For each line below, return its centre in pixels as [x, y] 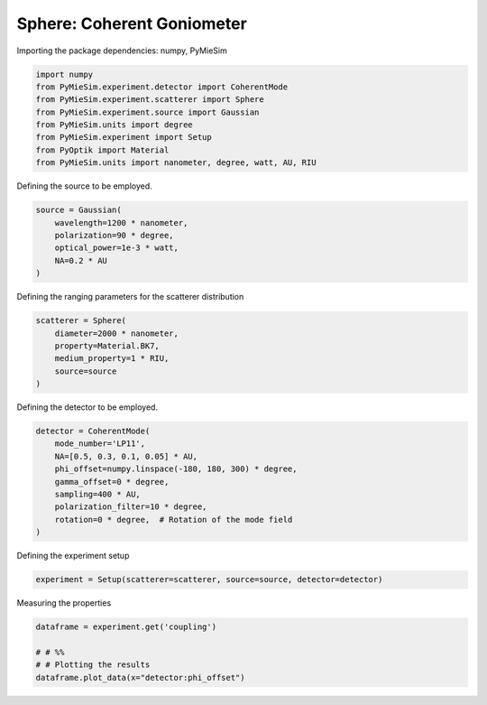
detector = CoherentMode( [93, 431]
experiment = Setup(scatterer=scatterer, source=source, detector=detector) [209, 580]
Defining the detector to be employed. [87, 407]
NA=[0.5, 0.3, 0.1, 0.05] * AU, [126, 456]
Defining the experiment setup [73, 556]
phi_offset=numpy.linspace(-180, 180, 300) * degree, [176, 469]
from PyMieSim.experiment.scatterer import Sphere [150, 100]
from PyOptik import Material [102, 150]
